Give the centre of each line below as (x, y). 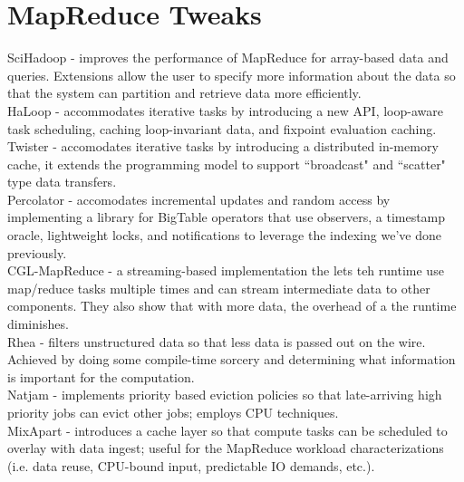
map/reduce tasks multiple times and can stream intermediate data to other (219, 288)
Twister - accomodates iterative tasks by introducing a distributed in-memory (223, 146)
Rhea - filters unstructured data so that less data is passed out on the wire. (217, 341)
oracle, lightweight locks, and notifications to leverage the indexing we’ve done (224, 235)
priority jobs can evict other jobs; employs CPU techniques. (173, 412)
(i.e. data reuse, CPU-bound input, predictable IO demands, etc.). (191, 465)
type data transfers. (62, 182)
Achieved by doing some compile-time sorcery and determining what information (232, 359)
